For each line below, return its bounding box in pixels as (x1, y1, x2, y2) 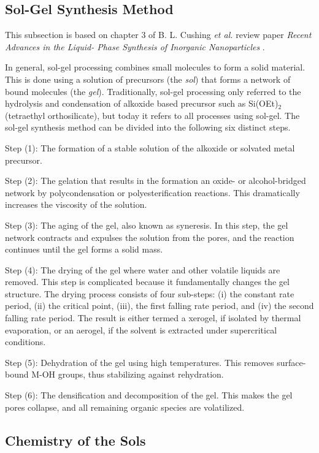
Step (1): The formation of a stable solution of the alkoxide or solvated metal (5, 141, 295, 154)
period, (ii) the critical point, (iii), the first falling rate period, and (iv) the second (5, 299, 314, 312)
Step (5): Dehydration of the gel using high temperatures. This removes (5, 356, 274, 368)
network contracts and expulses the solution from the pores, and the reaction (5, 230, 294, 243)
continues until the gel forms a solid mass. (5, 243, 163, 256)
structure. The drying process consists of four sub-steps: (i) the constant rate (5, 287, 294, 300)
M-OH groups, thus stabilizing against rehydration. (31, 368, 224, 381)
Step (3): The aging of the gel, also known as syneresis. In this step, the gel (5, 218, 288, 231)
